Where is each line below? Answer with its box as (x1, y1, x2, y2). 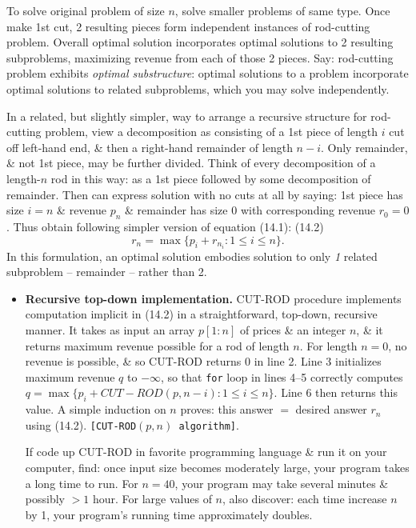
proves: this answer (180, 401, 274, 418)
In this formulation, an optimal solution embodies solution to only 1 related (6, 247, 378, 264)
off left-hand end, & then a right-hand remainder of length (6, 138, 293, 155)
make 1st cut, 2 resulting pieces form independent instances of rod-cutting (6, 18, 370, 34)
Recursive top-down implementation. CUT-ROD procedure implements (25, 290, 402, 306)
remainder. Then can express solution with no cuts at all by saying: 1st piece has (6, 186, 403, 202)
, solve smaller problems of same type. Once (174, 2, 390, 18)
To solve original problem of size (6, 2, 165, 18)
